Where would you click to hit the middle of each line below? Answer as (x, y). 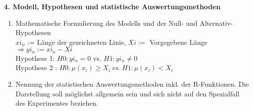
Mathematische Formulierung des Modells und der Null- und (106, 23)
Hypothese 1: (35, 58)
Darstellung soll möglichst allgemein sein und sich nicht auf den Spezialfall (127, 93)
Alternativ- (216, 23)
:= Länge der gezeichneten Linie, (76, 42)
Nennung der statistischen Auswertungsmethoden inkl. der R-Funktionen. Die (132, 84)
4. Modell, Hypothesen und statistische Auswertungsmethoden (112, 6)
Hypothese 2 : (36, 67)
